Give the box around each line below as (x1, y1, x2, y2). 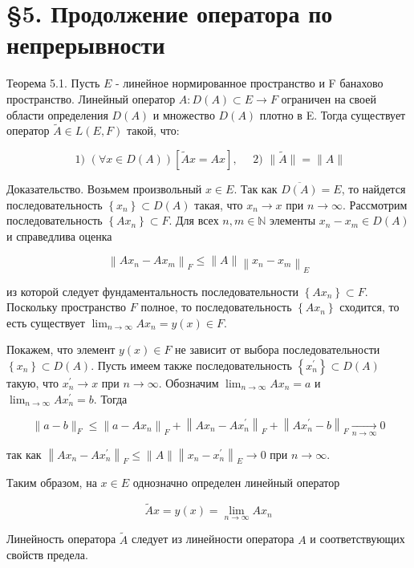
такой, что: (127, 122, 180, 139)
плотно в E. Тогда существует (259, 106, 406, 123)
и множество (152, 106, 215, 123)
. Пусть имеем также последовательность (91, 357, 292, 373)
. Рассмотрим (343, 196, 408, 213)
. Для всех (168, 212, 219, 229)
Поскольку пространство (6, 298, 127, 315)
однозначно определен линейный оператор (132, 474, 340, 491)
